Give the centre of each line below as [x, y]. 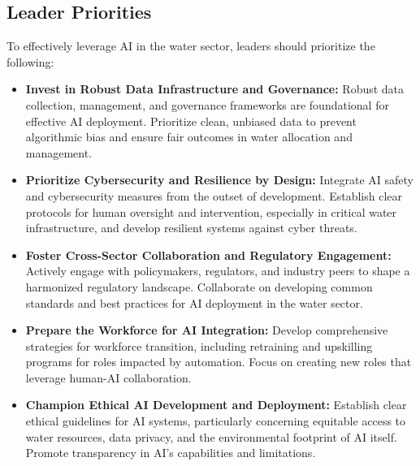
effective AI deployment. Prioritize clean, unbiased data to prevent [191, 121]
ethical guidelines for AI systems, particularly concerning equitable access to [216, 421]
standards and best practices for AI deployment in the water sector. [194, 302]
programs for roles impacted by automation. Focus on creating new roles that [219, 362]
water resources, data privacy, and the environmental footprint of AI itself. [211, 436]
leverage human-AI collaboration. [108, 377]
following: [30, 61]
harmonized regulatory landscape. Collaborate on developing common [199, 286]
